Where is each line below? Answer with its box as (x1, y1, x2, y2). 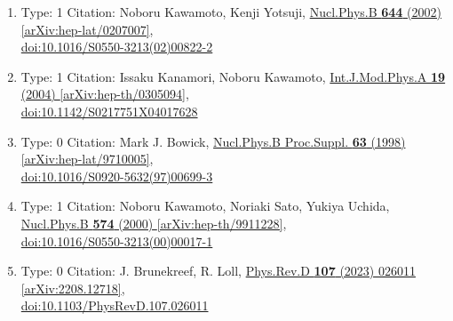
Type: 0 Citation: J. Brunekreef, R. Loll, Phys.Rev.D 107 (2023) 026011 (20, 261, 416, 280)
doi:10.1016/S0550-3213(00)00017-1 (20, 231, 213, 250)
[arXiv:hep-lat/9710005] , (20, 149, 154, 168)
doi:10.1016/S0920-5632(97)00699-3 (20, 166, 213, 185)
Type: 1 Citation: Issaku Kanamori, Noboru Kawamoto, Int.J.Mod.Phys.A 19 (20, 67, 446, 85)
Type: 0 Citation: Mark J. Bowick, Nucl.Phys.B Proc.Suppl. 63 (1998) (20, 132, 406, 150)
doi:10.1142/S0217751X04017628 (20, 101, 198, 120)
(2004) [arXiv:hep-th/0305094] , (20, 84, 189, 103)
